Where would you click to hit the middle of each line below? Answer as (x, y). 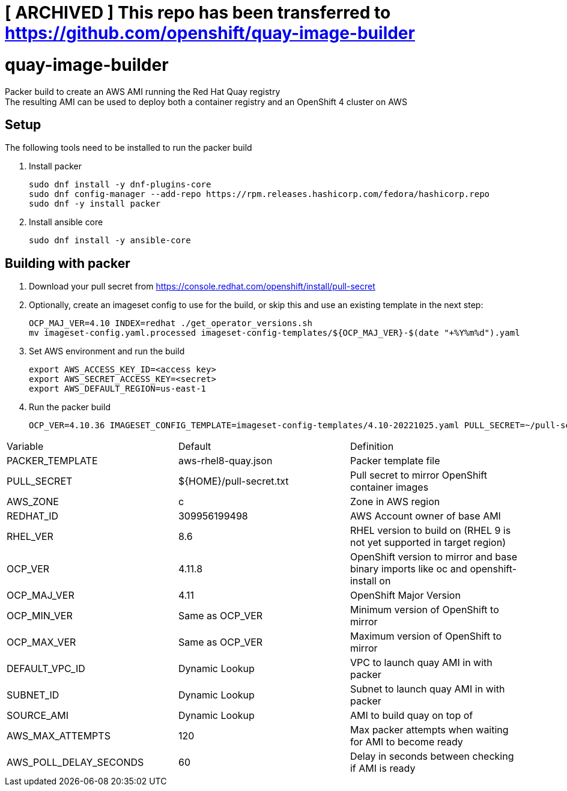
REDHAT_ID (33, 516)
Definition (372, 447)
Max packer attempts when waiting (429, 730)
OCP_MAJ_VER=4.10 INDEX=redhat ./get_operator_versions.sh (171, 323)
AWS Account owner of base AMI (425, 516)
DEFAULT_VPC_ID (46, 669)
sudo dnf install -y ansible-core (110, 241)
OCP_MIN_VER (40, 616)
